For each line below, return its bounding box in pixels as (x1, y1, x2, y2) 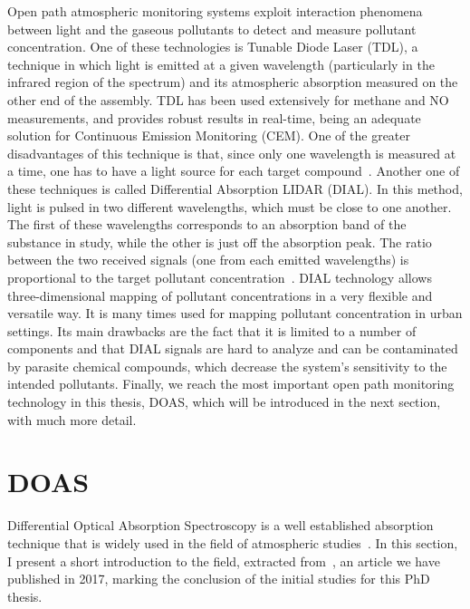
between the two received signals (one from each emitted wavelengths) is (7, 250, 409, 269)
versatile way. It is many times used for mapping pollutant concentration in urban (7, 304, 463, 323)
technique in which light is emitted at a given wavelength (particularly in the (7, 54, 435, 73)
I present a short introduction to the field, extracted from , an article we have (7, 551, 440, 570)
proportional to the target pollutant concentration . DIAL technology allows (7, 267, 432, 286)
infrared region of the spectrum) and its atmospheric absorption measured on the (7, 72, 458, 92)
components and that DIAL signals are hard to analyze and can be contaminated (7, 339, 458, 358)
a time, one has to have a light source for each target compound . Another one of (7, 161, 460, 180)
